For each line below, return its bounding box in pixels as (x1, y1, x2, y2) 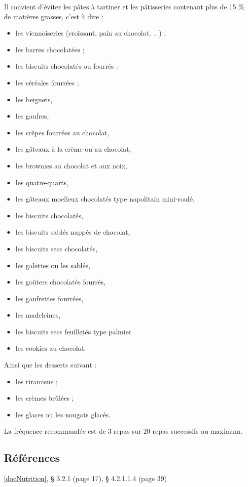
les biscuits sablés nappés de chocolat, (15, 227, 130, 237)
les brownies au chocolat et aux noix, (15, 160, 127, 170)
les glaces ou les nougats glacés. (15, 409, 111, 419)
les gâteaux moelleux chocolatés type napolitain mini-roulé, (15, 194, 195, 204)
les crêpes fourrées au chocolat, (15, 127, 109, 137)
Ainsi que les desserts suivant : (4, 360, 97, 370)
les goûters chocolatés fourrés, (15, 277, 106, 287)
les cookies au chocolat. (15, 343, 86, 353)
